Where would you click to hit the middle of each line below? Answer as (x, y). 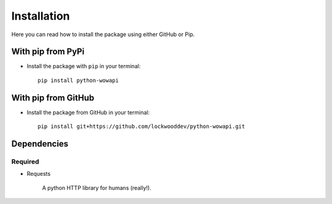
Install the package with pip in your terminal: (84, 66)
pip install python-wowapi (78, 80)
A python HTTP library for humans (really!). (97, 187)
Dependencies (40, 144)
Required (25, 161)
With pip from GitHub (53, 98)
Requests (39, 174)
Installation (41, 16)
